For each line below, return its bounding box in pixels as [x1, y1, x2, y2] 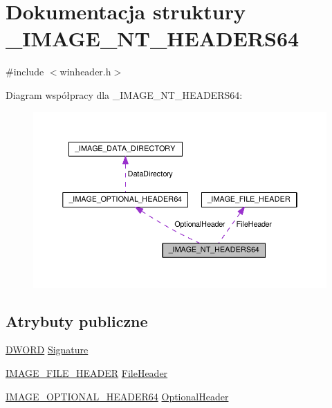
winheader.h [59, 64, 111, 79]
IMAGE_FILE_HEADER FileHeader [6, 365, 168, 380]
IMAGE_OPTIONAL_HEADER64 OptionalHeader [6, 389, 229, 403]
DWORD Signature [6, 342, 89, 357]
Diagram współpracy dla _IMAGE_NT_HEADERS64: [6, 87, 243, 102]
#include [6, 64, 44, 79]
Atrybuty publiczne [6, 310, 148, 331]
